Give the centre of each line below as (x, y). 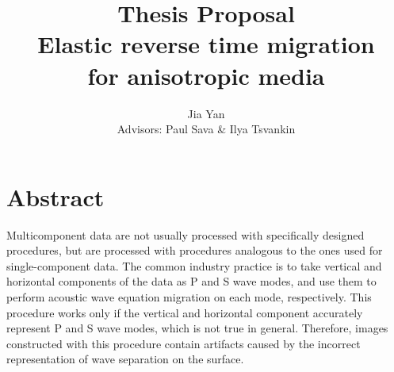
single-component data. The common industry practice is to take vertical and (194, 265)
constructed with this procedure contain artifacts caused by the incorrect (184, 343)
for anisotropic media (206, 75)
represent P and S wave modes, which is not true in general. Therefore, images (197, 328)
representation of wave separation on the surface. (125, 359)
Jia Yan (206, 113)
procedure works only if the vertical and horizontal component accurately (185, 312)
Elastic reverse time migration (206, 44)
